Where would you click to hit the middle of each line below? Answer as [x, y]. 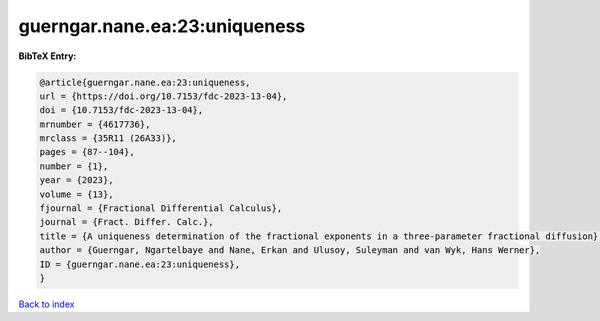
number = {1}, [74, 166]
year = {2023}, [76, 180]
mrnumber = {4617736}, [95, 124]
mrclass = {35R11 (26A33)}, [108, 138]
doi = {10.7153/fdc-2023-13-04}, [121, 110]
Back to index [46, 304]
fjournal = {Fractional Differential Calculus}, [161, 208]
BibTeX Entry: [47, 56]
